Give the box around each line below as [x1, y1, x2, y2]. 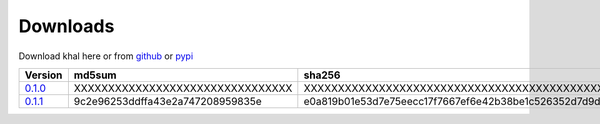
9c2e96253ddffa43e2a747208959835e [73, 94, 262, 108]
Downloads [18, 15, 115, 37]
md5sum [73, 68, 117, 82]
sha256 [303, 68, 341, 82]
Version [24, 68, 63, 82]
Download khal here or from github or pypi [18, 50, 194, 62]
